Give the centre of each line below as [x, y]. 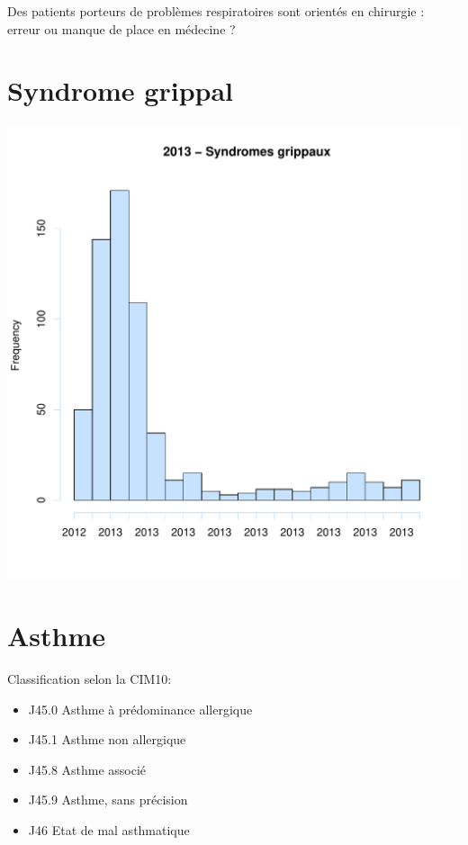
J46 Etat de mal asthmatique [109, 830]
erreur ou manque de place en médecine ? [121, 28]
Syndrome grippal [121, 90]
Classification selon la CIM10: [90, 679]
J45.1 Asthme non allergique [107, 739]
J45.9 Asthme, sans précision [108, 800]
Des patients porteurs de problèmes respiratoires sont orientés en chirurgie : [216, 11]
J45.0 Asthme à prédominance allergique [140, 709]
